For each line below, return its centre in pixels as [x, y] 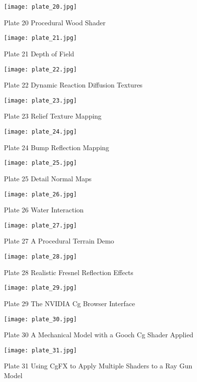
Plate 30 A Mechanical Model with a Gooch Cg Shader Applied [99, 335]
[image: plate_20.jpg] [41, 7]
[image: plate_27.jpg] [41, 225]
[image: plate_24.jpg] [41, 132]
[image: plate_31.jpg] [41, 350]
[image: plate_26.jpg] [41, 194]
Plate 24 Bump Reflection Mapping [57, 147]
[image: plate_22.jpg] [41, 69]
